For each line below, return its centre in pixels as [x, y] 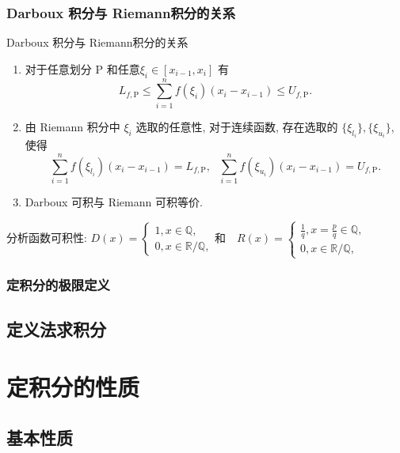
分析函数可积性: [47, 238]
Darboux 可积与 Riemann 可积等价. [114, 201]
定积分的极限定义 [58, 285]
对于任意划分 [58, 68]
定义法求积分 [56, 328]
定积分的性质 [73, 387]
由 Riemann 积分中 [72, 126]
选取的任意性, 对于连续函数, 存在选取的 [237, 126]
